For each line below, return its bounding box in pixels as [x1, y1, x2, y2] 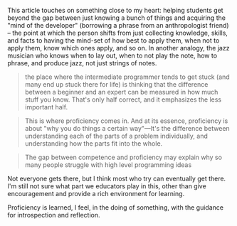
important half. [24, 103, 68, 111]
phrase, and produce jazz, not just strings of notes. [7, 59, 157, 67]
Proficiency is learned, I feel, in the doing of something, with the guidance [7, 203, 224, 212]
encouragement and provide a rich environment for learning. [7, 190, 185, 198]
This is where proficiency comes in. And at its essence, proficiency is [24, 117, 228, 125]
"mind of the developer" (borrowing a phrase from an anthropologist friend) [7, 21, 229, 29]
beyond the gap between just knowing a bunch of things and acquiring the [7, 14, 226, 22]
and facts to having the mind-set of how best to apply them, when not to [7, 36, 220, 45]
